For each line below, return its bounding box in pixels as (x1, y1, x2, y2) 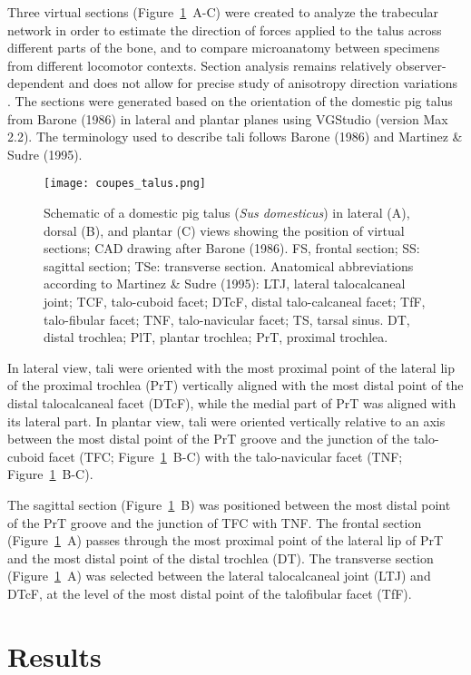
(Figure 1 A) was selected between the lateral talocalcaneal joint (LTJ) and (7, 566, 431, 585)
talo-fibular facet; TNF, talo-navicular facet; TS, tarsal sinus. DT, (44, 309, 410, 328)
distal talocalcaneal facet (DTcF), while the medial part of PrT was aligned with (7, 393, 456, 412)
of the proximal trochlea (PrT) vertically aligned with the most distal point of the (7, 376, 464, 395)
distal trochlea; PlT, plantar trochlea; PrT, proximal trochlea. (44, 328, 388, 347)
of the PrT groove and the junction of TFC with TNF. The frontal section (7, 513, 422, 532)
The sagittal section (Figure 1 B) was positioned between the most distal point (7, 494, 451, 514)
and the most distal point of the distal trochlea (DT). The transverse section (7, 548, 434, 567)
